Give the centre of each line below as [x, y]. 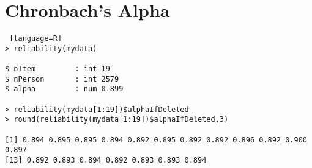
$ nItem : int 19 [58, 69]
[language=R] [36, 39]
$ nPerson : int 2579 [62, 79]
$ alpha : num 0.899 [64, 89]
